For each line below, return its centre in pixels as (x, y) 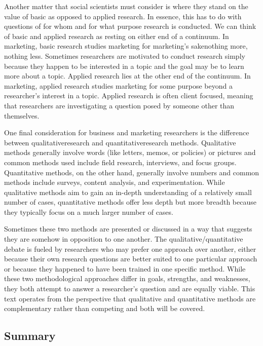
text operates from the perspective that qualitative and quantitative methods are (130, 298)
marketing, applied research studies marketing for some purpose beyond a (118, 85)
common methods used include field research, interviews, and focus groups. (120, 162)
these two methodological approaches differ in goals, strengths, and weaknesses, (127, 278)
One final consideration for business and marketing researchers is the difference (127, 132)
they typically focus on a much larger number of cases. (89, 212)
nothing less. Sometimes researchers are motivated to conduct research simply (125, 55)
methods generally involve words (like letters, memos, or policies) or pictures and (130, 152)
